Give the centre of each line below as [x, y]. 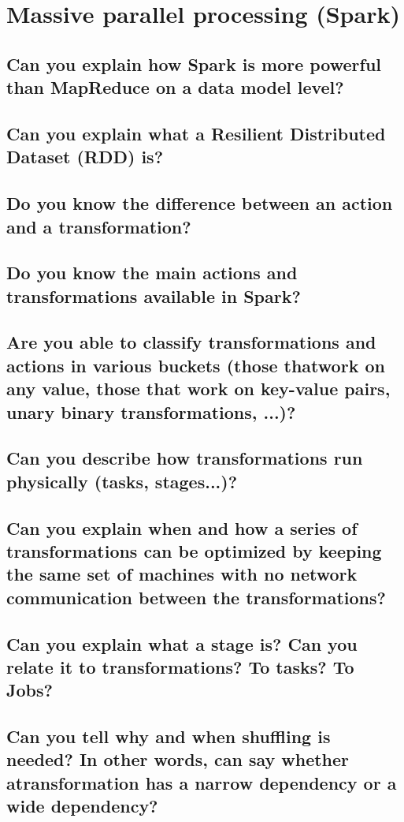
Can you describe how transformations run [185, 458]
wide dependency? [82, 806]
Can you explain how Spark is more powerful [194, 64]
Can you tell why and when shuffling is [169, 736]
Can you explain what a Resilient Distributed [196, 133]
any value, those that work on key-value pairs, [198, 389]
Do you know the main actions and [152, 273]
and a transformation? [99, 226]
